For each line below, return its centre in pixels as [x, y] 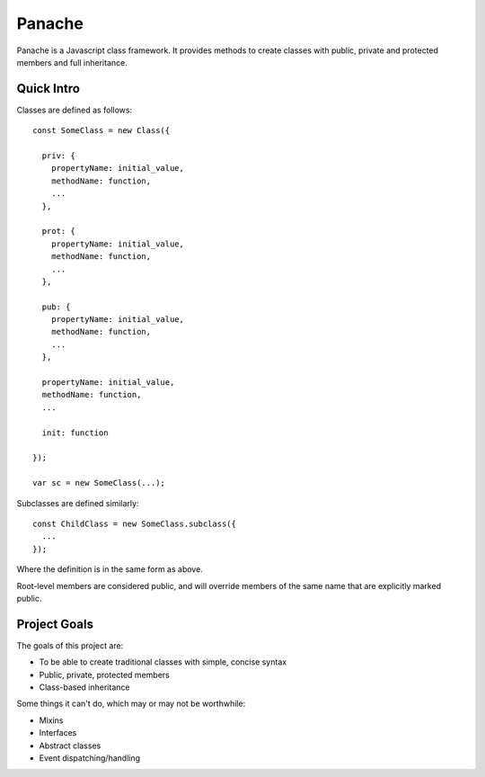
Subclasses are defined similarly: [78, 503]
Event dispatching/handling [90, 758]
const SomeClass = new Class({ [101, 131]
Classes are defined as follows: [75, 110]
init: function [75, 433]
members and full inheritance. [72, 62]
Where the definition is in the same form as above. [110, 569]
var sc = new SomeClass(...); [99, 483]
